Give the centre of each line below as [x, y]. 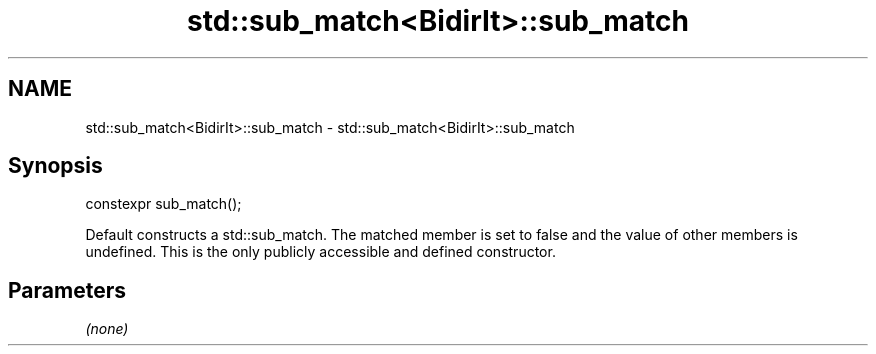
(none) [107, 329]
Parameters [67, 290]
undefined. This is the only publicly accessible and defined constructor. [320, 252]
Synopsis [55, 166]
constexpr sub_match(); [163, 204]
